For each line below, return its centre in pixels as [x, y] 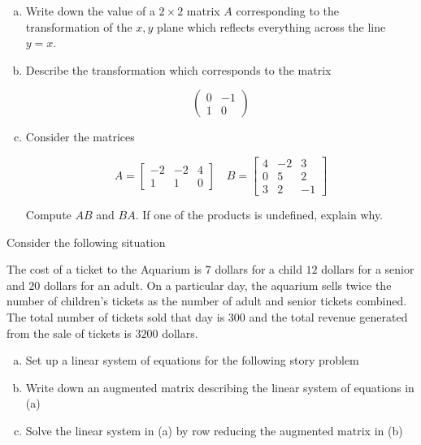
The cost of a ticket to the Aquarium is [104, 269]
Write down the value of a [90, 11]
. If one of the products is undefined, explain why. [259, 215]
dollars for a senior [368, 269]
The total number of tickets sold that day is [116, 317]
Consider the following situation [86, 242]
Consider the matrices [80, 137]
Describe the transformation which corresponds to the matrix [178, 69]
